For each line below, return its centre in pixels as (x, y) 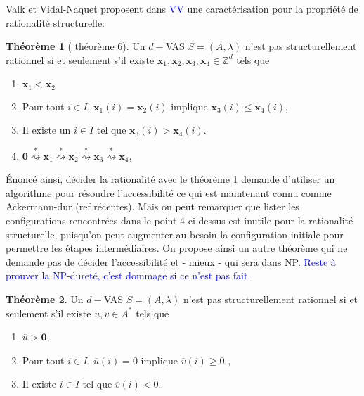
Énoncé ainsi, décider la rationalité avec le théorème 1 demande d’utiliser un (170, 179)
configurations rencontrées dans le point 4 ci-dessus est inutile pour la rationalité (180, 220)
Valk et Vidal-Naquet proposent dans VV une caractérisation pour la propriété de (182, 8)
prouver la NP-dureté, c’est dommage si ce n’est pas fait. (128, 275)
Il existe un (46, 130)
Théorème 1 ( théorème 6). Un (76, 46)
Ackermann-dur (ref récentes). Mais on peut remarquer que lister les (152, 206)
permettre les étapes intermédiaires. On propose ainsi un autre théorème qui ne (177, 248)
